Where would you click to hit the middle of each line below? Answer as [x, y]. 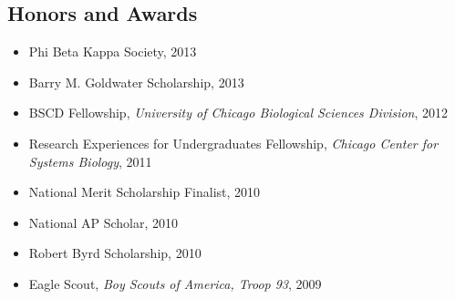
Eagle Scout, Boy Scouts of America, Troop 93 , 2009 [175, 283]
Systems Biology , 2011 [90, 161]
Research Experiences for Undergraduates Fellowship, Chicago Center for [233, 143]
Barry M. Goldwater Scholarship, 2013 [136, 82]
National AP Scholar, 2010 [103, 222]
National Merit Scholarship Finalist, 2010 [145, 192]
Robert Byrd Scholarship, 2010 [115, 253]
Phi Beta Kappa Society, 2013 [113, 52]
